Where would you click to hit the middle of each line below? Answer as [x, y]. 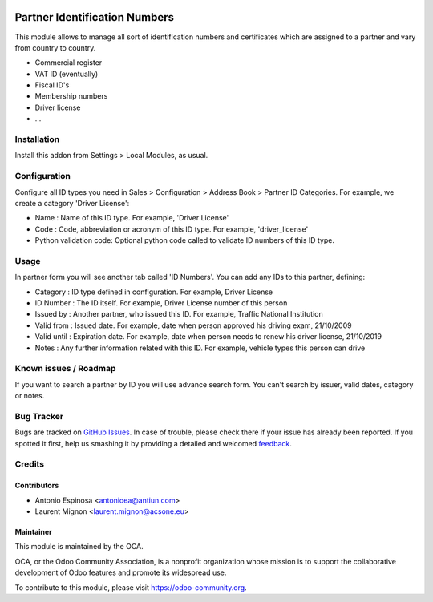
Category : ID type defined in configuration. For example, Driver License [154, 292]
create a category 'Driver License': [72, 203]
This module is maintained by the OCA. [79, 547]
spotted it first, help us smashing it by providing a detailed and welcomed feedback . [154, 443]
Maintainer [33, 531]
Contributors [37, 486]
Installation [37, 139]
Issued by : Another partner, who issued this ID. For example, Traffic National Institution [179, 314]
